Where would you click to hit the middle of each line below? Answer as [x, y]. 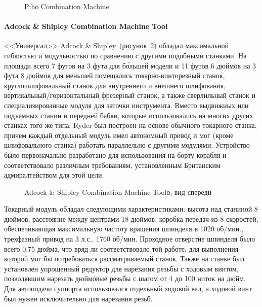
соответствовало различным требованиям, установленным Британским [112, 165]
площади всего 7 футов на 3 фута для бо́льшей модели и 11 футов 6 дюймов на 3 [130, 65]
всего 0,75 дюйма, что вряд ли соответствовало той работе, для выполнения [121, 248]
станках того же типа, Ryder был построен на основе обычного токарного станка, [130, 125]
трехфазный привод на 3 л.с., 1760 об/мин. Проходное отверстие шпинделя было [130, 239]
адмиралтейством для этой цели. [54, 175]
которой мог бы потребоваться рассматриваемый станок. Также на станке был [124, 259]
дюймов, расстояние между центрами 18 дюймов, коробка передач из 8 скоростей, [131, 218]
